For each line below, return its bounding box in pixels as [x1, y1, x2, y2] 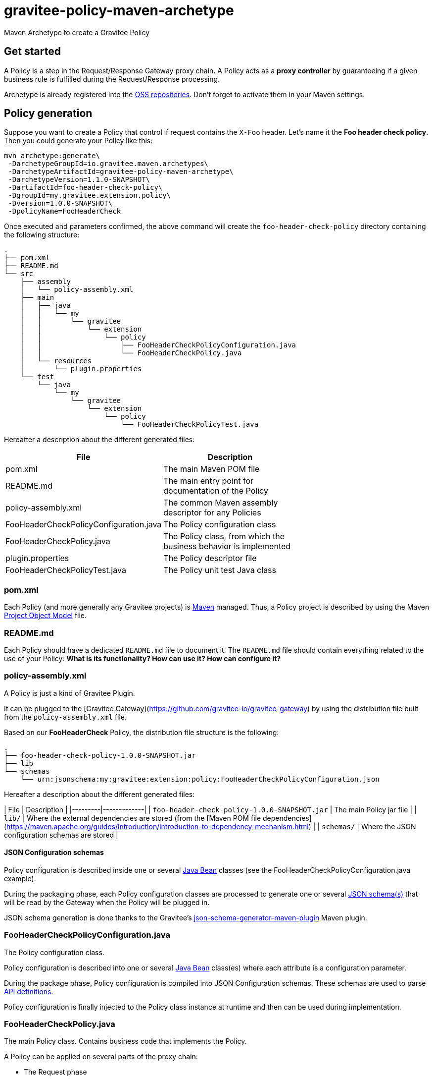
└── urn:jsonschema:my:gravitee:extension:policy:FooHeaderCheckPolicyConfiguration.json [20, 775, 380, 783]
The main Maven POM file [163, 464, 260, 474]
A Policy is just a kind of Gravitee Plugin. [4, 688, 135, 697]
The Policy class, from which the [163, 531, 285, 542]
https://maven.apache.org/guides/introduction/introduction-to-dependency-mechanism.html [6, 822, 309, 831]
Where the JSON [361, 822, 416, 831]
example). [4, 874, 36, 883]
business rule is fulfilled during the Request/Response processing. [4, 74, 220, 83]
